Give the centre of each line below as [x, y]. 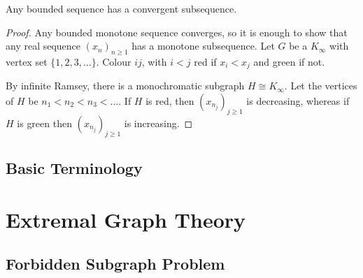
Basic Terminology [74, 168]
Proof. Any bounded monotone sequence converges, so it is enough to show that [177, 32]
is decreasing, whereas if [298, 101]
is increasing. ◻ [158, 123]
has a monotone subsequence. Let [203, 46]
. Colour [114, 61]
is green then [44, 123]
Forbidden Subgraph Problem [115, 264]
